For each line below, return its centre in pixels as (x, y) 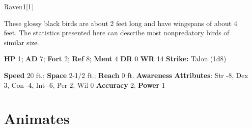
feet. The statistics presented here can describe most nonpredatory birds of (117, 33)
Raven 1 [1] (19, 6)
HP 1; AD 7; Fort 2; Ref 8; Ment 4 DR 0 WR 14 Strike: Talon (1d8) (115, 59)
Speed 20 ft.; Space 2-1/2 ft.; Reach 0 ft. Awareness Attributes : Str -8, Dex (126, 75)
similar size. (22, 42)
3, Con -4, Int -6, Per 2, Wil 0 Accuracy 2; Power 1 (84, 85)
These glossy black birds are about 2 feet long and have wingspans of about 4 (121, 23)
